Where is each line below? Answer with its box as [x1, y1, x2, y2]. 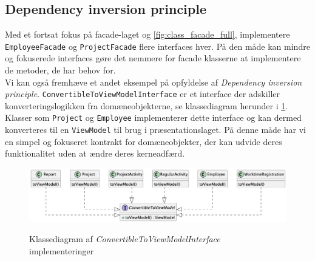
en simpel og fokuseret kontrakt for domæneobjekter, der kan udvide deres [5, 135, 282, 147]
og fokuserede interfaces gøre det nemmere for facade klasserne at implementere [5, 52, 301, 64]
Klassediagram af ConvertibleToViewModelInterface [29, 232, 220, 245]
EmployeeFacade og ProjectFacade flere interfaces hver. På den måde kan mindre [5, 39, 310, 52]
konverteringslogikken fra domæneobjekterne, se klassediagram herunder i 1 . [5, 99, 288, 112]
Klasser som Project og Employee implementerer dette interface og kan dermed [5, 111, 302, 124]
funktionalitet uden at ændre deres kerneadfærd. [5, 147, 185, 160]
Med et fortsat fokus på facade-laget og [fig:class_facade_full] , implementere [5, 28, 290, 41]
